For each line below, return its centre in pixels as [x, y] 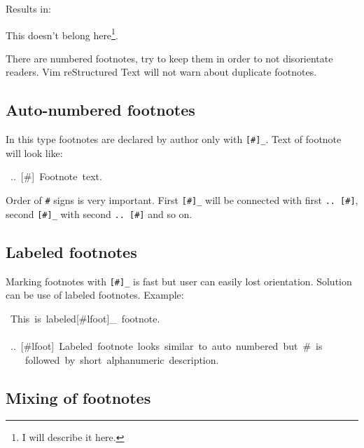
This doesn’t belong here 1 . [62, 34]
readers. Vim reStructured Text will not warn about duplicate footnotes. [161, 72]
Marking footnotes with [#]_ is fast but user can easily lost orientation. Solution [179, 281]
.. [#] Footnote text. [56, 176]
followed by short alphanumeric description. [122, 359]
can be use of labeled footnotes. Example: [95, 295]
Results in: [28, 8]
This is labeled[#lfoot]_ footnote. [85, 318]
